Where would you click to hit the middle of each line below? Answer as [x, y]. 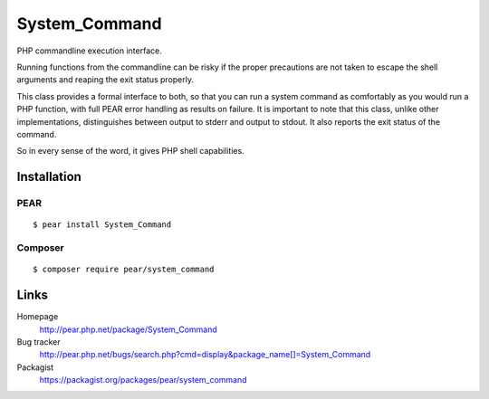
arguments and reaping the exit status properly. [105, 80]
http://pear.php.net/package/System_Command [128, 329]
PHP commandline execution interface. [89, 51]
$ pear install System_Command [102, 225]
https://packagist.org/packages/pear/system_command [144, 380]
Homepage [38, 317]
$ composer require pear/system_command [124, 270]
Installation [49, 177]
